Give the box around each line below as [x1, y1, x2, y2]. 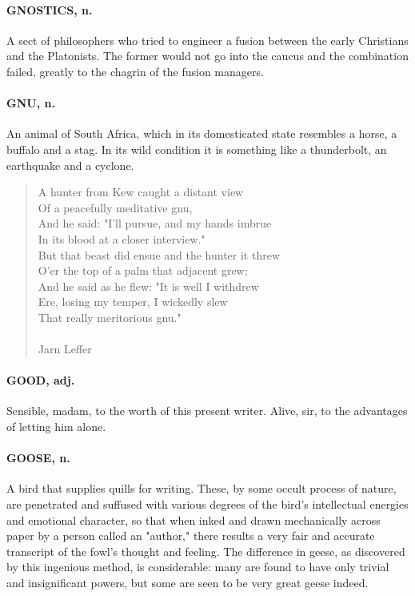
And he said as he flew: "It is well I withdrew [38, 277, 259, 294]
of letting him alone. [6, 418, 106, 435]
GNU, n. [6, 95, 55, 111]
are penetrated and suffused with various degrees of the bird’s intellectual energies [6, 496, 409, 513]
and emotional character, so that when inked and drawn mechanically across [6, 511, 381, 528]
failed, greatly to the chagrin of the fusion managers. [6, 62, 264, 79]
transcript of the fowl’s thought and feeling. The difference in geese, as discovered [6, 542, 405, 559]
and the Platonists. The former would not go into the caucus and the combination [6, 47, 409, 64]
